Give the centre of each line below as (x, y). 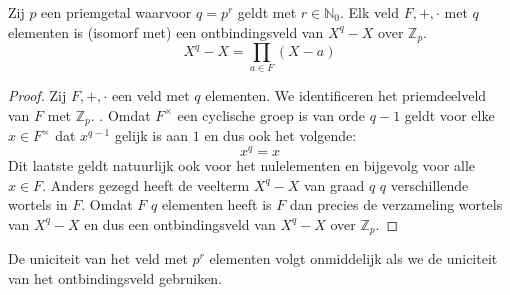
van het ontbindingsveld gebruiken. (115, 277)
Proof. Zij (37, 95)
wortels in (38, 204)
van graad (334, 184)
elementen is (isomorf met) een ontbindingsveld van (166, 31)
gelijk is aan (151, 135)
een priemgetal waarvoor (116, 12)
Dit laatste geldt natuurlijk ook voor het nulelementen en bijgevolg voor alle (242, 165)
